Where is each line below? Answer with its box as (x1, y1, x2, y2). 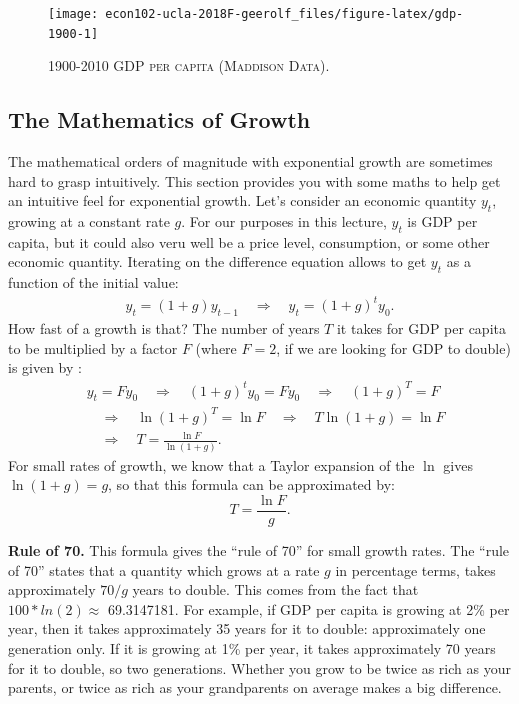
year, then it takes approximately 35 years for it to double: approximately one (8, 618, 486, 639)
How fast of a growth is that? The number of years (8, 318, 320, 339)
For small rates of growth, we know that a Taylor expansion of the (8, 454, 415, 475)
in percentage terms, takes (335, 559, 496, 580)
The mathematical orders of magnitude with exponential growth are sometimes (8, 151, 493, 172)
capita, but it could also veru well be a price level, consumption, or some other (8, 231, 490, 252)
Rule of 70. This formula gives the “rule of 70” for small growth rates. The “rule (8, 539, 510, 560)
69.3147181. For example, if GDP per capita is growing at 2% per (107, 598, 510, 619)
